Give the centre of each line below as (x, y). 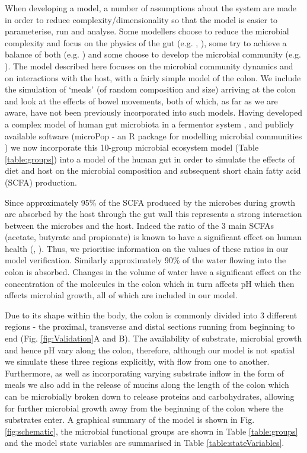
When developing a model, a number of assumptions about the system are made (151, 8)
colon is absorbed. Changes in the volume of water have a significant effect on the (153, 272)
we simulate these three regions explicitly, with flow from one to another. (137, 361)
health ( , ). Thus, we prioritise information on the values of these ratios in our (147, 248)
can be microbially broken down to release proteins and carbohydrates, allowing (150, 396)
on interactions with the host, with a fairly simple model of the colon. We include (153, 77)
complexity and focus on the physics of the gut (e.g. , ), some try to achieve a (146, 42)
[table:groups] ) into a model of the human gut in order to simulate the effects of (150, 159)
